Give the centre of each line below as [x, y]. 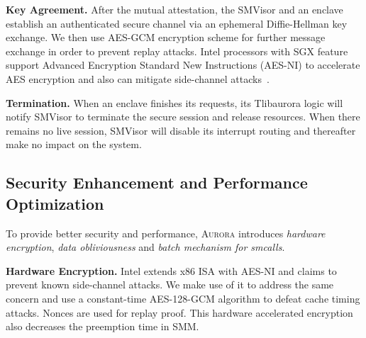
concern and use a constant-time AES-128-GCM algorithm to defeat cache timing [183, 298]
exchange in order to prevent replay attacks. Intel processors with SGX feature [177, 51]
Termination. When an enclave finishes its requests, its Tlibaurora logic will [174, 102]
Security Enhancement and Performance [157, 182]
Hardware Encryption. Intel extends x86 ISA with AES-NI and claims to [171, 270]
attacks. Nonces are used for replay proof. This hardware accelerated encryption [179, 312]
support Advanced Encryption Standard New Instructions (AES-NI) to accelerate [183, 65]
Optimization [55, 203]
